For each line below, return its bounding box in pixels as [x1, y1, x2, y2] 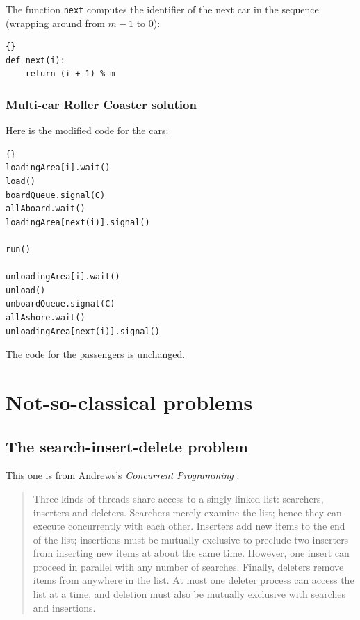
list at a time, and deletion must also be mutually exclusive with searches [33, 587, 346, 601]
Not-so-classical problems [6, 387, 253, 416]
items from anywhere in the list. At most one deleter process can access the [33, 573, 354, 587]
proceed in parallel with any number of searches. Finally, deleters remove [33, 559, 344, 573]
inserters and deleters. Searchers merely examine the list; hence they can [33, 505, 342, 519]
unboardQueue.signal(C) [6, 299, 115, 309]
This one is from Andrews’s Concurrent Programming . [6, 468, 240, 482]
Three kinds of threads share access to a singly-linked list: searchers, [33, 491, 324, 505]
